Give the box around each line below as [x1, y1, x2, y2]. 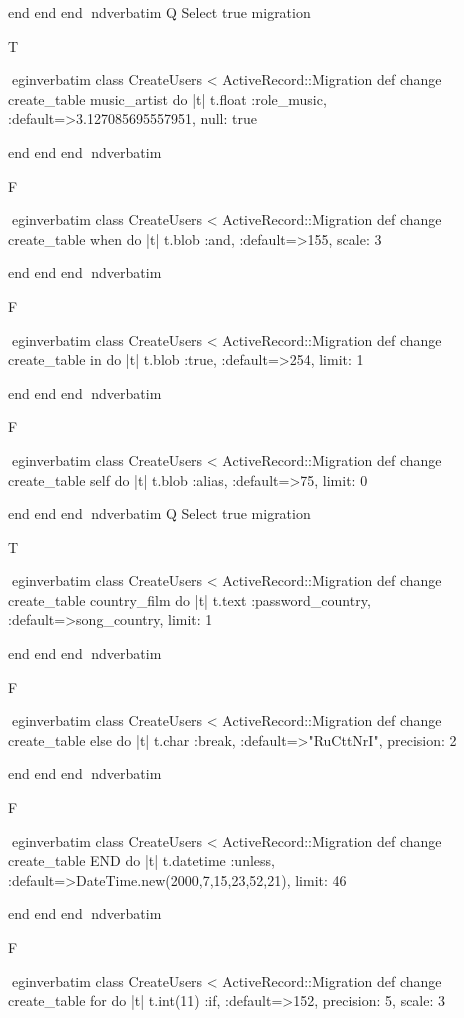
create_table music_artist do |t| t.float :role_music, [8, 88, 327, 109]
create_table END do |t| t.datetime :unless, [8, 850, 275, 871]
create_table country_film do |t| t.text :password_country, [8, 589, 371, 610]
